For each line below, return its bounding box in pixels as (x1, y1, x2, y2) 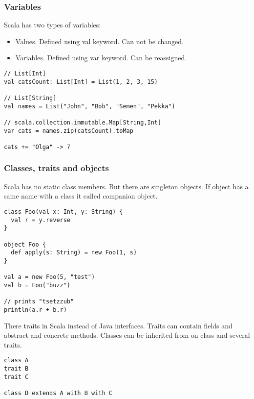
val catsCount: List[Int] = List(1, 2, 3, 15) (4, 78, 158, 85)
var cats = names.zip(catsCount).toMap (4, 127, 133, 134)
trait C (4, 373, 29, 380)
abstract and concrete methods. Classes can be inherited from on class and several (4, 330, 250, 340)
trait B (4, 365, 29, 372)
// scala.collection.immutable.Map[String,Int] (4, 119, 162, 126)
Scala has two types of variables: (4, 20, 101, 30)
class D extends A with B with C (4, 389, 112, 397)
